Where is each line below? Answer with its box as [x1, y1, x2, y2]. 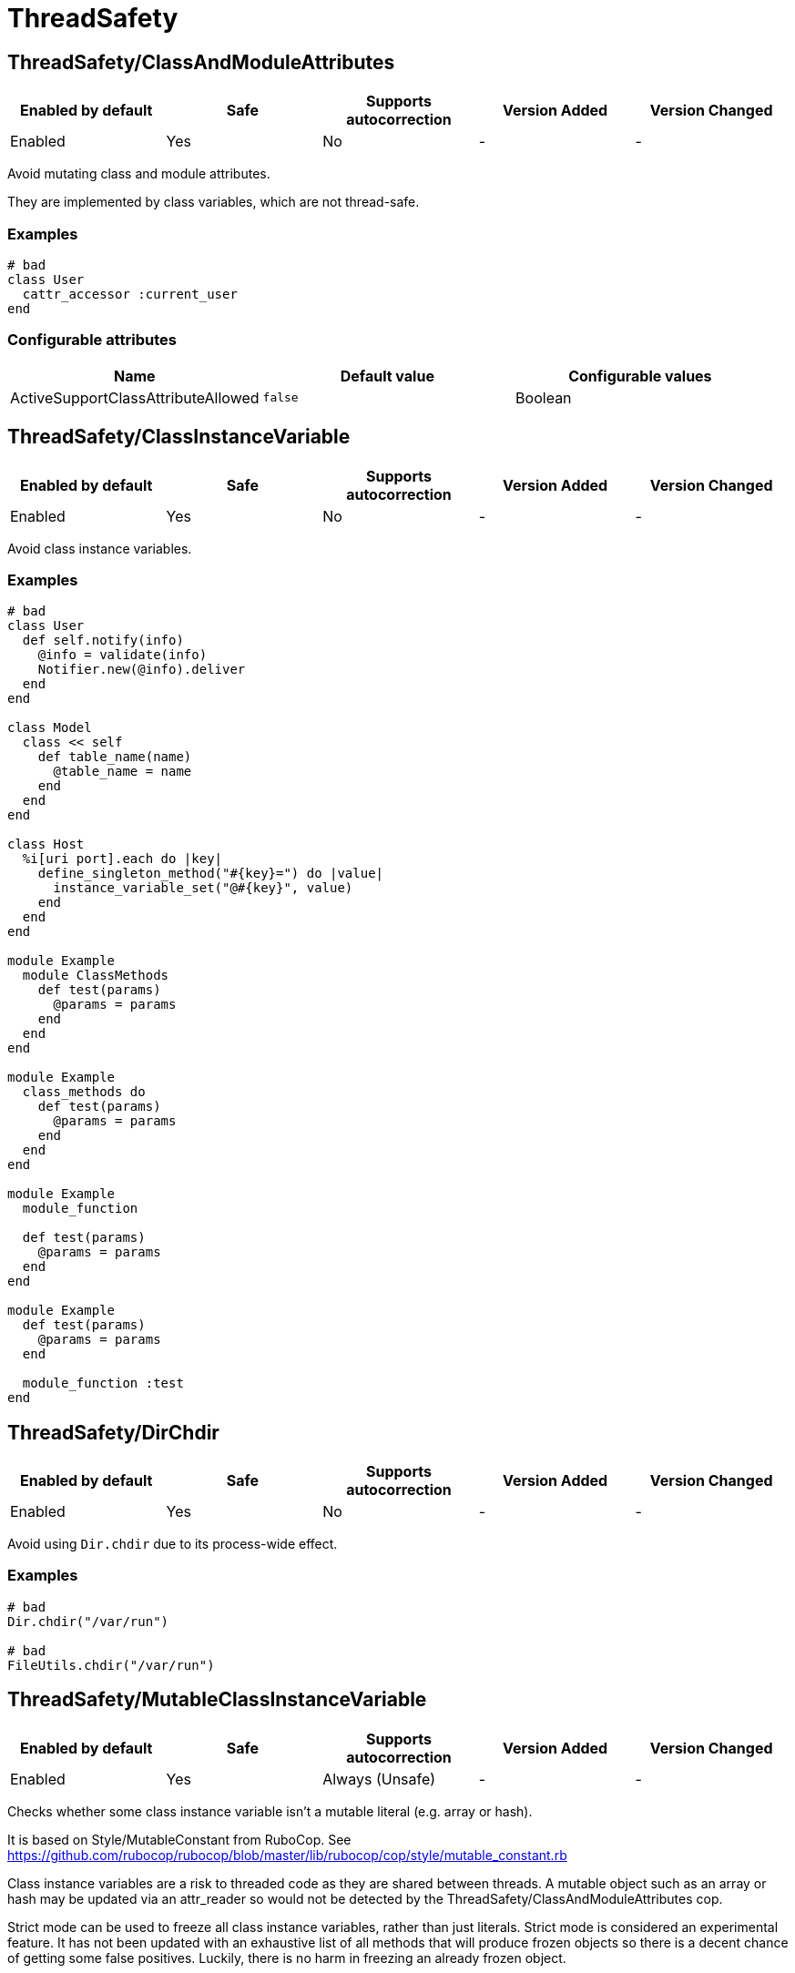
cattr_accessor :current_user [22, 286, 238, 301]
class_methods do [22, 1084, 146, 1100]
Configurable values [568, 366, 712, 385]
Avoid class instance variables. [7, 540, 192, 556]
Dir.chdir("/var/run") [7, 1613, 169, 1629]
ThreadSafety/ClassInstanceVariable [7, 425, 351, 449]
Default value [340, 366, 434, 385]
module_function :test [22, 1376, 184, 1391]
